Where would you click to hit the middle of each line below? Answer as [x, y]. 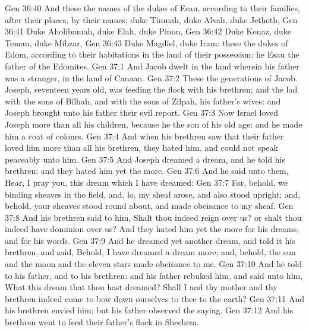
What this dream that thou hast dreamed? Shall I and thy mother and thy [141, 287]
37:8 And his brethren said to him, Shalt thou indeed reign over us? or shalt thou [153, 217]
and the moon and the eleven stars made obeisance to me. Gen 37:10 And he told [154, 264]
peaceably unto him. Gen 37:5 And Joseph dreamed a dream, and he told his [145, 159]
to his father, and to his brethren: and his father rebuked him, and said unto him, [154, 275]
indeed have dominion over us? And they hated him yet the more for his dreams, [152, 229]
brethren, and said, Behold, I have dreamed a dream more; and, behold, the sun [150, 252]
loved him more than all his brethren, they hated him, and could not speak [141, 147]
